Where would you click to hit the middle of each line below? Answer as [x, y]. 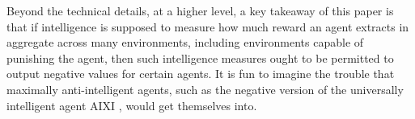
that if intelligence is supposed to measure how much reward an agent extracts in [208, 26]
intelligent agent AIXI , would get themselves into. [132, 105]
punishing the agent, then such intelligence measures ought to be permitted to [200, 57]
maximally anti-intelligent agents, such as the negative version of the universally [205, 89]
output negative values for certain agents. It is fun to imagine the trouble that [201, 74]
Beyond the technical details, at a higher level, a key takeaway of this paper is [200, 10]
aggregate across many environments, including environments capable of [185, 42]
